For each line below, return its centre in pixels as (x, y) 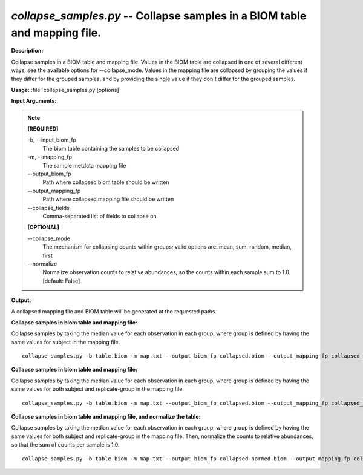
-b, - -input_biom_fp (52, 140)
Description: (27, 51)
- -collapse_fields (48, 208)
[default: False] (61, 281)
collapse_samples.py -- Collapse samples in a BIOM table (159, 16)
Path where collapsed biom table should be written (106, 182)
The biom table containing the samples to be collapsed (111, 148)
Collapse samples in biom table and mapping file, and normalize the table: (106, 417)
